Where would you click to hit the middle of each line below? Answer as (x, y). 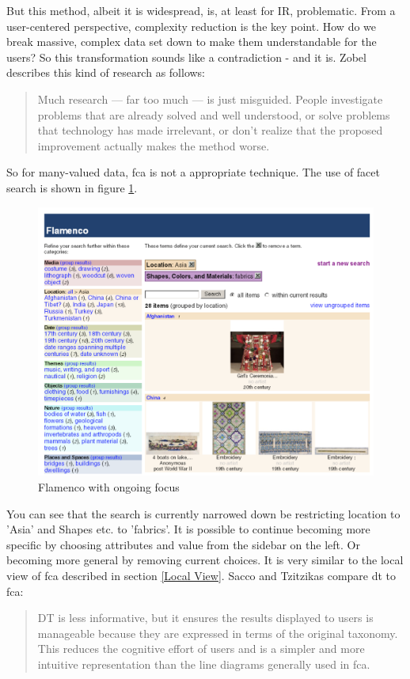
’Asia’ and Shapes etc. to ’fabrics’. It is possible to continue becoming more (188, 529)
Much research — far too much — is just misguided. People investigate (210, 99)
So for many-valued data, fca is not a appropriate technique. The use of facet (193, 172)
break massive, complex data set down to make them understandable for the (192, 42)
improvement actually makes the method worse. (154, 145)
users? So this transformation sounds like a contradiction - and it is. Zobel (186, 57)
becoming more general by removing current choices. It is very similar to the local (205, 560)
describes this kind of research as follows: (106, 72)
